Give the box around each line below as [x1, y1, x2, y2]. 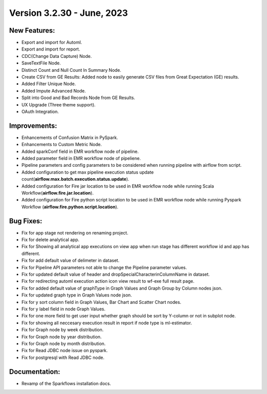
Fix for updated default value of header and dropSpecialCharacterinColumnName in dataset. [21, 271, 210, 277]
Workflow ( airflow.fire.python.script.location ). [21, 203, 119, 210]
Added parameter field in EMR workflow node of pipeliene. [21, 155, 141, 161]
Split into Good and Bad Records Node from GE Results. [21, 95, 135, 101]
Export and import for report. [21, 46, 80, 52]
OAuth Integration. [21, 108, 59, 114]
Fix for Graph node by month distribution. [21, 341, 106, 346]
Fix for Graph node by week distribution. [21, 327, 104, 333]
